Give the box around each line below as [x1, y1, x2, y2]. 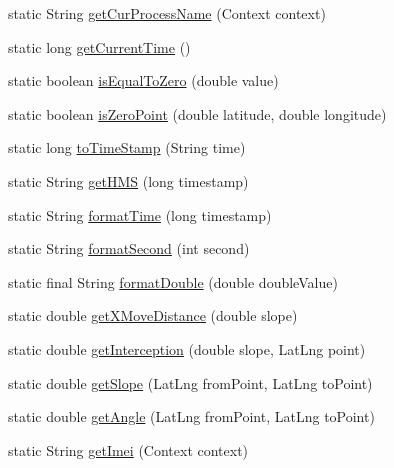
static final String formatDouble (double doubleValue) [8, 271, 338, 292]
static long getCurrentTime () [8, 36, 191, 57]
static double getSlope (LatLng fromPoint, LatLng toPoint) [8, 372, 373, 393]
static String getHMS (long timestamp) [8, 170, 249, 191]
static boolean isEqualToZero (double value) [8, 70, 279, 91]
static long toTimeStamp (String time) [8, 137, 246, 158]
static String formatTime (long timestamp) [8, 204, 272, 225]
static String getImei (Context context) [8, 439, 249, 460]
